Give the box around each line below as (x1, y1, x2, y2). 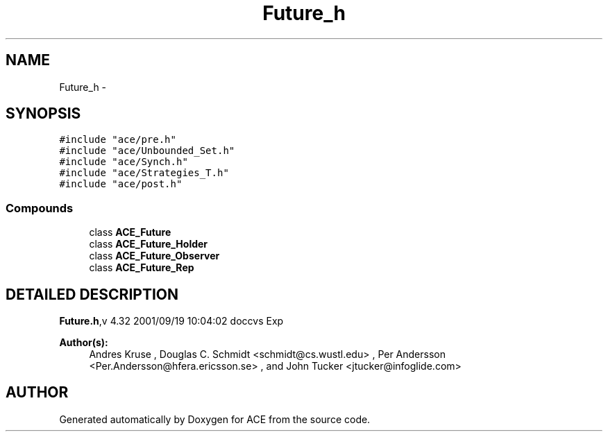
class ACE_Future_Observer (89, 250, 220, 262)
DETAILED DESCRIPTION (6, 285, 179, 303)
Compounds (6, 200, 74, 215)
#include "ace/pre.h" (59, 134, 176, 146)
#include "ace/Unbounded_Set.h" (59, 145, 235, 157)
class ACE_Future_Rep (89, 262, 194, 274)
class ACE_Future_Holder (89, 238, 208, 250)
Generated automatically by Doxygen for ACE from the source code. (59, 413, 371, 425)
